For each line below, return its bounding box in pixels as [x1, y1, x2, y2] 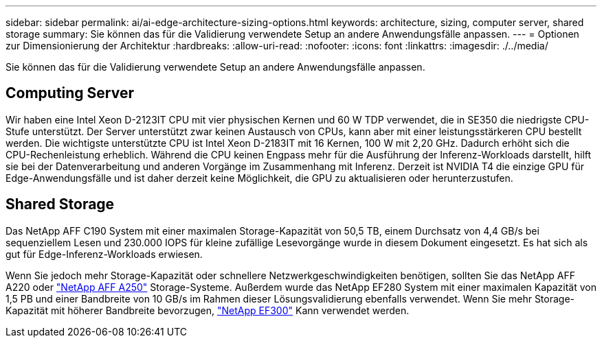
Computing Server [5, 84, 135, 102]
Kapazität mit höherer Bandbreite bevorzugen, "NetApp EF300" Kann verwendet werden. [5, 304, 410, 316]
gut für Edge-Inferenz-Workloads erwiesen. [5, 248, 203, 260]
